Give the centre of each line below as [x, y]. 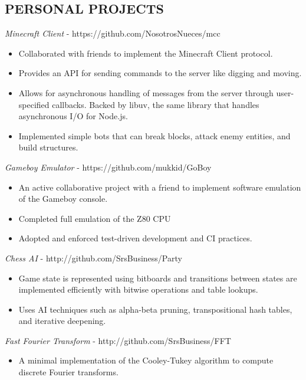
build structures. [48, 147]
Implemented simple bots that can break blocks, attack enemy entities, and [154, 135]
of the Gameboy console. [63, 199]
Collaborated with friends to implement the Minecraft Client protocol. [146, 53]
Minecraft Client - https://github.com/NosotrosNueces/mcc [113, 33]
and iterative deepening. [62, 321]
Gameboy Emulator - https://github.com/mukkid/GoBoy [108, 167]
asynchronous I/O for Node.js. [73, 116]
